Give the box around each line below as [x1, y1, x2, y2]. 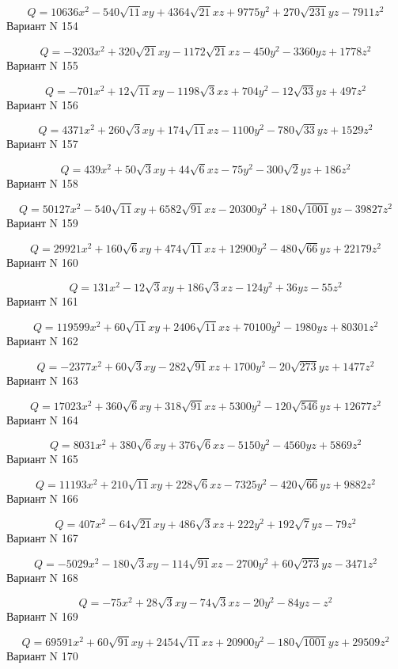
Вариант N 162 [6, 333, 78, 349]
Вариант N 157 [6, 135, 78, 152]
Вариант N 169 [6, 608, 78, 625]
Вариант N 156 [6, 96, 78, 112]
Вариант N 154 [6, 17, 78, 34]
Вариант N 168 [6, 568, 78, 585]
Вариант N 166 [6, 490, 78, 507]
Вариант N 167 [6, 529, 78, 545]
